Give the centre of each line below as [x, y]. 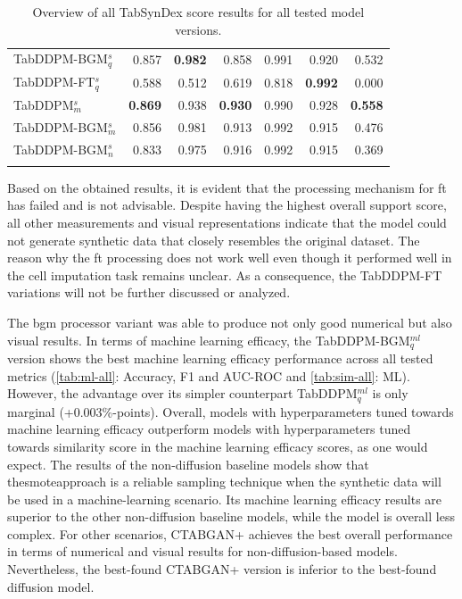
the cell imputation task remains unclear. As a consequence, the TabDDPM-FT [225, 275]
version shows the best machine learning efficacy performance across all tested [220, 358]
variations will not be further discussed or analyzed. [149, 292]
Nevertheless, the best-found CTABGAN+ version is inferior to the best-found [222, 569]
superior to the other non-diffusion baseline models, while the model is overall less [231, 516]
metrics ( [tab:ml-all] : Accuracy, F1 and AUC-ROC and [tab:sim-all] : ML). [209, 375]
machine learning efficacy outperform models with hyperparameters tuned [209, 429]
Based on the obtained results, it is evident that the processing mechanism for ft [227, 187]
